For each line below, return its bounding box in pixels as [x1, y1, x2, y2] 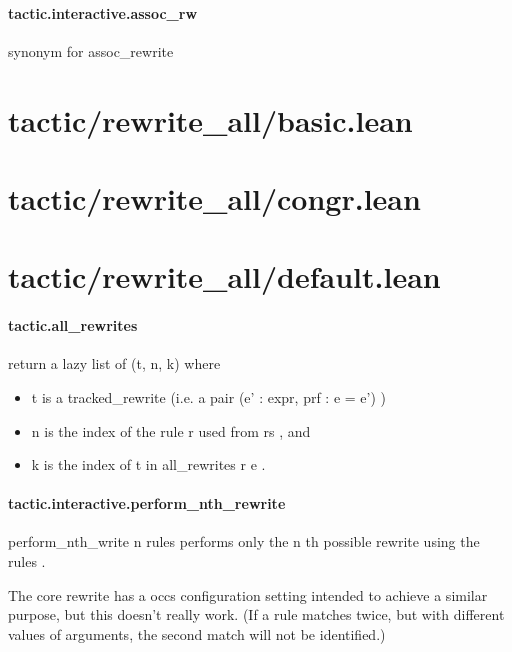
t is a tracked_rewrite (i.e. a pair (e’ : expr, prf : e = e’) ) [31, 386, 387, 407]
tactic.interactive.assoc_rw [8, 2, 198, 23]
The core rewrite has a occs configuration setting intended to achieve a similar [8, 584, 488, 605]
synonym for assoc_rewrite [8, 40, 174, 61]
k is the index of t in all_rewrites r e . [31, 454, 266, 475]
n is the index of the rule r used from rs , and [31, 420, 311, 441]
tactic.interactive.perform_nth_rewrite [8, 493, 286, 514]
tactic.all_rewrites [8, 315, 138, 336]
